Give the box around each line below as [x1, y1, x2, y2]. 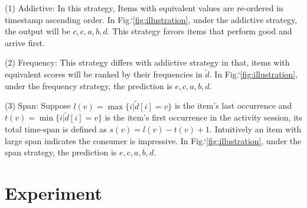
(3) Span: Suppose [5, 99, 71, 112]
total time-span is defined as [5, 123, 107, 135]
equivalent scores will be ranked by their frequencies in [5, 68, 203, 80]
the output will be [5, 25, 70, 37]
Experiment [5, 180, 103, 204]
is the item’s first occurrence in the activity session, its [104, 111, 303, 123]
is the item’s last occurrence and [174, 99, 292, 112]
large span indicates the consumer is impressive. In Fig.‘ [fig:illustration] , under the [5, 134, 302, 147]
